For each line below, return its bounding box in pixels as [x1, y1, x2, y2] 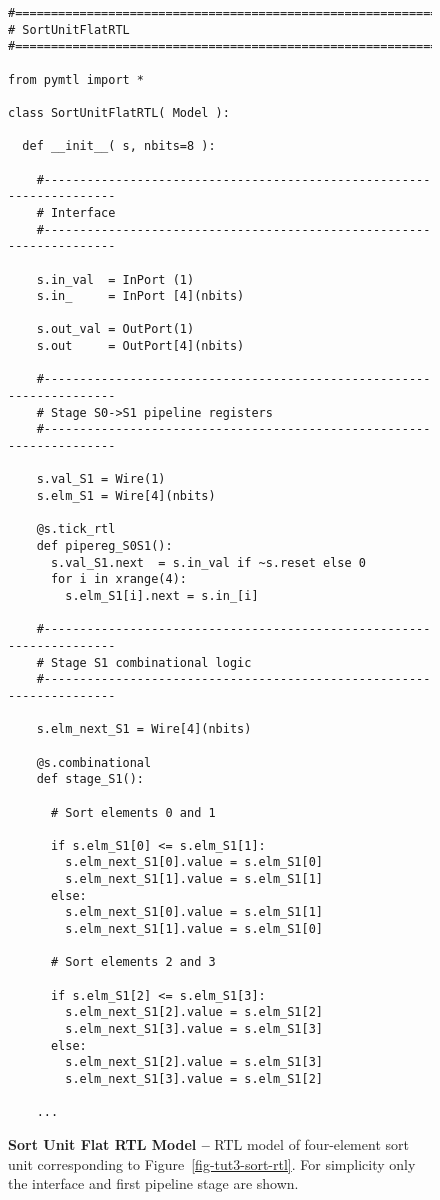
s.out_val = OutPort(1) [36, 322, 195, 337]
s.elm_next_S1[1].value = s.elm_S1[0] [65, 922, 323, 937]
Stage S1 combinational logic [50, 655, 252, 670]
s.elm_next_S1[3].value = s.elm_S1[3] [65, 1022, 323, 1037]
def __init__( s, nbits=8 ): [22, 139, 216, 154]
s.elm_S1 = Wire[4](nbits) [36, 489, 216, 504]
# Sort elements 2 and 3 [50, 955, 216, 970]
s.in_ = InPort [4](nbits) [36, 289, 245, 304]
